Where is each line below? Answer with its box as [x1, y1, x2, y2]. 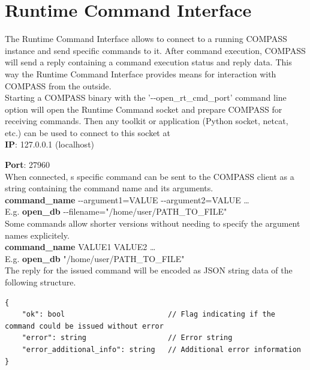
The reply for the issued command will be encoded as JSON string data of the [5, 264, 293, 276]
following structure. [5, 276, 76, 288]
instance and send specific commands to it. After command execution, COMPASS [5, 44, 306, 56]
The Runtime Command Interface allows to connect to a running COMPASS [5, 32, 287, 45]
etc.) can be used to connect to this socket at [5, 126, 170, 139]
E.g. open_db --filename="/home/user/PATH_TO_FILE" [5, 205, 227, 218]
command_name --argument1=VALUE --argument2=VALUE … [5, 193, 249, 206]
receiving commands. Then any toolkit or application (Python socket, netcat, [5, 115, 288, 127]
